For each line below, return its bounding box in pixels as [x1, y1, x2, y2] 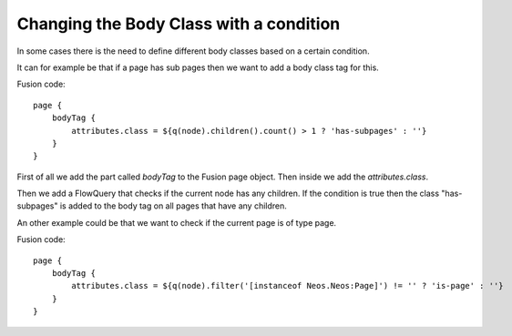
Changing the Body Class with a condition [16, 14, 341, 34]
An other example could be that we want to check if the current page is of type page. [16, 217, 337, 228]
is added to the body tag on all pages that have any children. [59, 200, 287, 211]
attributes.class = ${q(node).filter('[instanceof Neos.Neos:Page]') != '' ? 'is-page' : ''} [71, 280, 505, 291]
